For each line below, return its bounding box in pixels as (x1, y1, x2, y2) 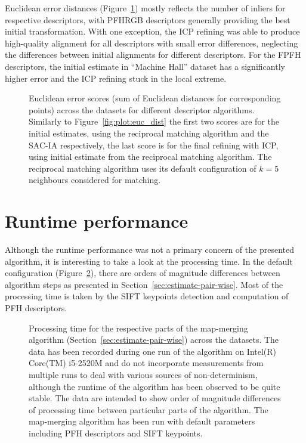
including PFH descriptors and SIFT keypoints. (29, 426, 203, 439)
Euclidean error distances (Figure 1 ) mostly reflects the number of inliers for (5, 2, 286, 14)
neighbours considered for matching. (29, 174, 161, 186)
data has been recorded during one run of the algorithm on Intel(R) (29, 345, 277, 357)
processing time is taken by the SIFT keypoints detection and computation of (5, 290, 289, 302)
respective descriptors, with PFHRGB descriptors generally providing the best (5, 13, 290, 26)
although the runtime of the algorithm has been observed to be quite (29, 380, 280, 392)
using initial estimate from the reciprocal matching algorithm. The (29, 150, 272, 163)
